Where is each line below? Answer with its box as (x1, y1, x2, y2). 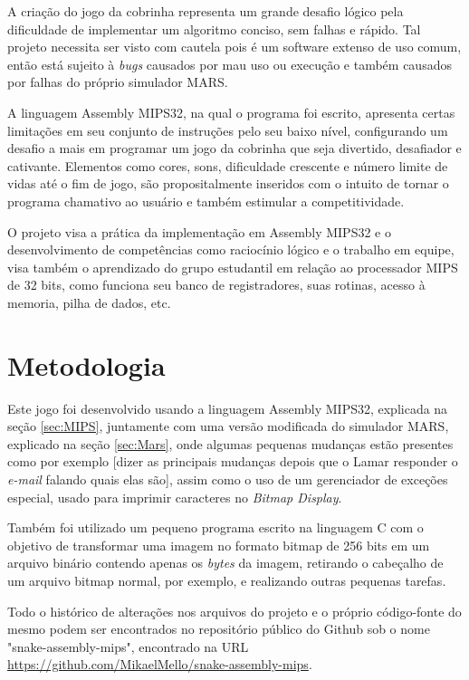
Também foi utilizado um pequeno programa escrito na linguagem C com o (7, 518, 424, 537)
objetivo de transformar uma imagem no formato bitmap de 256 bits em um (7, 535, 430, 554)
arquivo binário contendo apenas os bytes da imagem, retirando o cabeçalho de (7, 553, 444, 572)
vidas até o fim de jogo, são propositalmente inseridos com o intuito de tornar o (7, 174, 449, 193)
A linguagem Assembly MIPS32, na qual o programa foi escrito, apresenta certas (7, 102, 455, 121)
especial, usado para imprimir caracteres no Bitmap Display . (7, 487, 342, 506)
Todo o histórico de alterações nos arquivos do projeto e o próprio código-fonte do (7, 601, 462, 620)
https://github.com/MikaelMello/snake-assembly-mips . (7, 655, 312, 674)
